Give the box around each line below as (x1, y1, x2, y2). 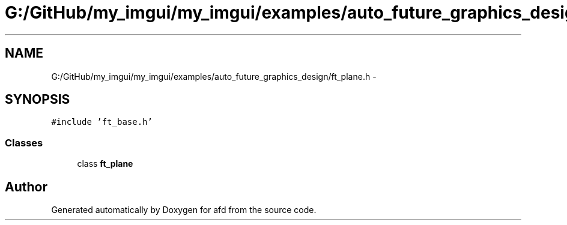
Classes (5, 136, 43, 149)
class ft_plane (77, 158, 133, 169)
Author (5, 179, 47, 194)
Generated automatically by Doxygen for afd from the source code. (51, 205, 317, 215)
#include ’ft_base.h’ (51, 117, 153, 127)
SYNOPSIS (5, 92, 70, 107)
